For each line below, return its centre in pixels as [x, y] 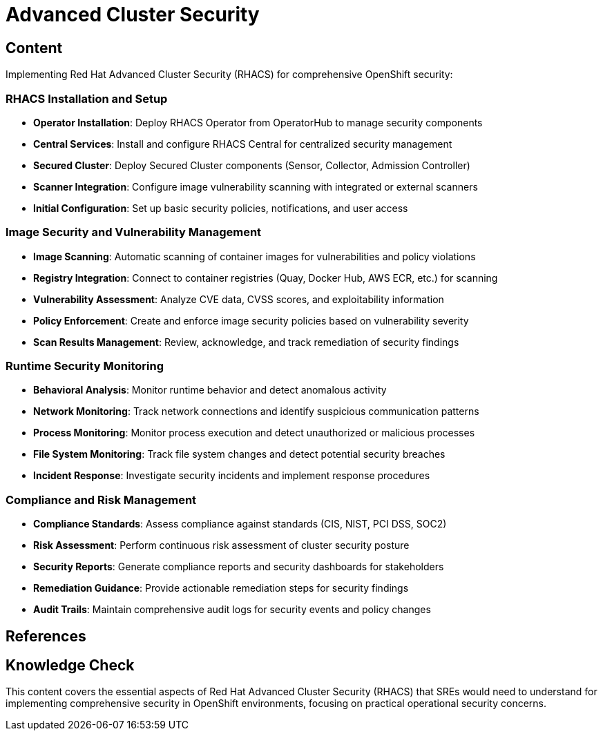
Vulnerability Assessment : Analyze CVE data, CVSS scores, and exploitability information [239, 299]
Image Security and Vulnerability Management [134, 232]
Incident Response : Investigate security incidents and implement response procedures [232, 476]
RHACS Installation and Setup [87, 98]
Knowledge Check [70, 666]
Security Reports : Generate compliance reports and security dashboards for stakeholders [239, 567]
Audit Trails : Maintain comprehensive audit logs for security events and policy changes [232, 610]
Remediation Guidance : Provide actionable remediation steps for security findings [221, 588]
